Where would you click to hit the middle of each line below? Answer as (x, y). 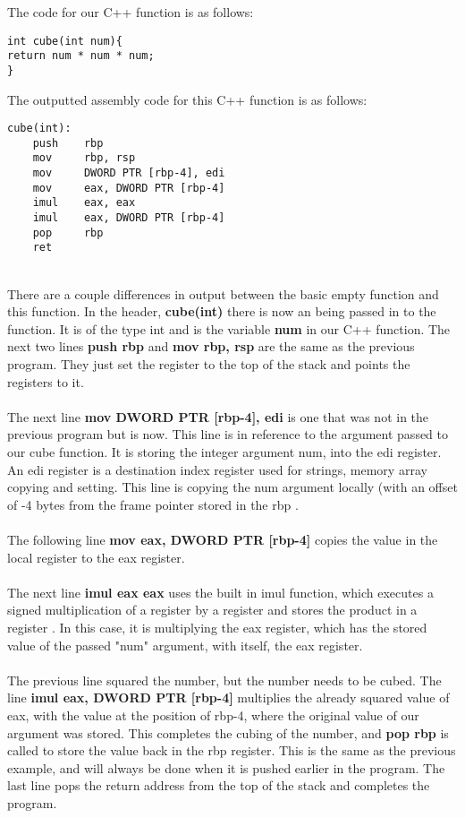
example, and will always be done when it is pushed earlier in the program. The (226, 767)
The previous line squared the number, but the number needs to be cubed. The (224, 680)
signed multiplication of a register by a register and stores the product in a (212, 610)
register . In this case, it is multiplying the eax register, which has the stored (217, 627)
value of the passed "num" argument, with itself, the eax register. (185, 645)
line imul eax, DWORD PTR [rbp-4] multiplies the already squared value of (228, 697)
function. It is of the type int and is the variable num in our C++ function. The (229, 328)
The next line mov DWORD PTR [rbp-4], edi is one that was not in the (218, 416)
